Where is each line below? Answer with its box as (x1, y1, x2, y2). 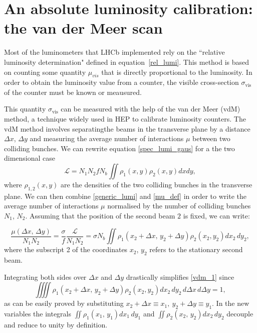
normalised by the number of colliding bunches (107, 200, 251, 211)
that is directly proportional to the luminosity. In (101, 66, 252, 77)
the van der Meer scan (4, 18, 163, 38)
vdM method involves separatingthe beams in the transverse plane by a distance (4, 123, 250, 134)
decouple (226, 308, 253, 318)
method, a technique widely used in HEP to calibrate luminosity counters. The (4, 114, 246, 124)
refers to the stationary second (149, 244, 243, 255)
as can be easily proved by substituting (4, 298, 124, 308)
